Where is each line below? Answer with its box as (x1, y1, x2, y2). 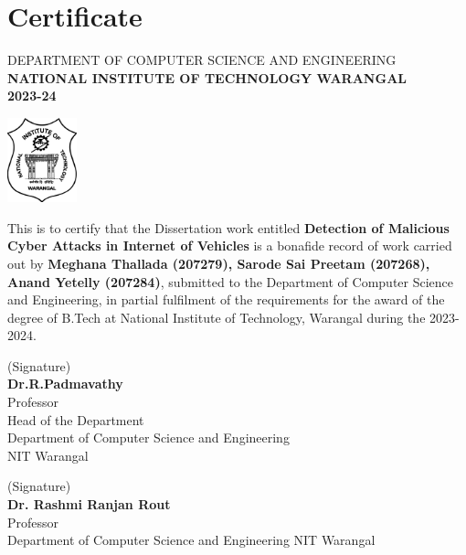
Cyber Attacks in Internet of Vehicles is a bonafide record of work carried (7, 236, 452, 255)
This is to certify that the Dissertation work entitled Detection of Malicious (7, 218, 450, 237)
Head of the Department (7, 410, 144, 429)
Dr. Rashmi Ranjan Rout (7, 495, 171, 514)
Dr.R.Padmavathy (7, 374, 123, 393)
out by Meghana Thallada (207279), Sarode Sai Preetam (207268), (7, 253, 430, 272)
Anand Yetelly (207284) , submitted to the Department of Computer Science (7, 272, 454, 291)
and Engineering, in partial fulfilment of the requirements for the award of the (7, 290, 445, 309)
